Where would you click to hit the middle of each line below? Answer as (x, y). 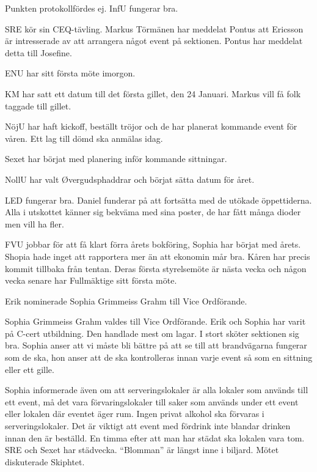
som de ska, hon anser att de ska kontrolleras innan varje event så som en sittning (159, 357)
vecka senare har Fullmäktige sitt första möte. (91, 280)
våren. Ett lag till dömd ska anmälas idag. (84, 138)
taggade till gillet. (38, 105)
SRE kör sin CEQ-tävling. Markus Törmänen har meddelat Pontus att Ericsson (154, 28)
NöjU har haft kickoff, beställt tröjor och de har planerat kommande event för (151, 126)
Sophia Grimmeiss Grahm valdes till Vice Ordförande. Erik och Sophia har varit (155, 321)
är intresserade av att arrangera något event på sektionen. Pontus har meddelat (154, 41)
